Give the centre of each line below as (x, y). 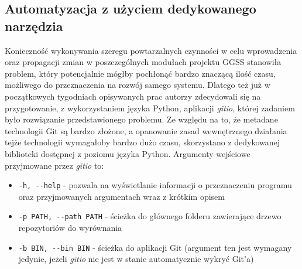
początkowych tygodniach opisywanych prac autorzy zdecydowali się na (133, 96)
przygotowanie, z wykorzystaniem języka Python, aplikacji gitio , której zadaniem (150, 108)
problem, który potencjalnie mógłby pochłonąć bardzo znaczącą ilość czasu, (140, 73)
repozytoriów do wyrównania (70, 228)
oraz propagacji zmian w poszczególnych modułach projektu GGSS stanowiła (143, 62)
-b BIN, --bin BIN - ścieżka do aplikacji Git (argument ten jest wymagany (155, 247)
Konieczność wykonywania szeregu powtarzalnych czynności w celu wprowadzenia (151, 50)
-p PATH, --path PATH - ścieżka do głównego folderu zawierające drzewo (150, 216)
